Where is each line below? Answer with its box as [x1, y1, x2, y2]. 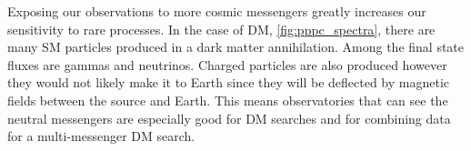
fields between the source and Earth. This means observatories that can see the [7, 90, 448, 109]
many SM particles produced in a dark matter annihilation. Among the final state [7, 37, 465, 56]
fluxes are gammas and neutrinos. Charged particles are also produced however [7, 55, 447, 74]
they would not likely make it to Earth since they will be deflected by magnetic [7, 73, 450, 92]
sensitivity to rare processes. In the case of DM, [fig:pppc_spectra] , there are [7, 19, 436, 38]
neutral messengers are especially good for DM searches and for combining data [7, 108, 451, 127]
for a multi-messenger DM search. [7, 126, 195, 146]
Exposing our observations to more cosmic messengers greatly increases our [7, 2, 426, 20]
